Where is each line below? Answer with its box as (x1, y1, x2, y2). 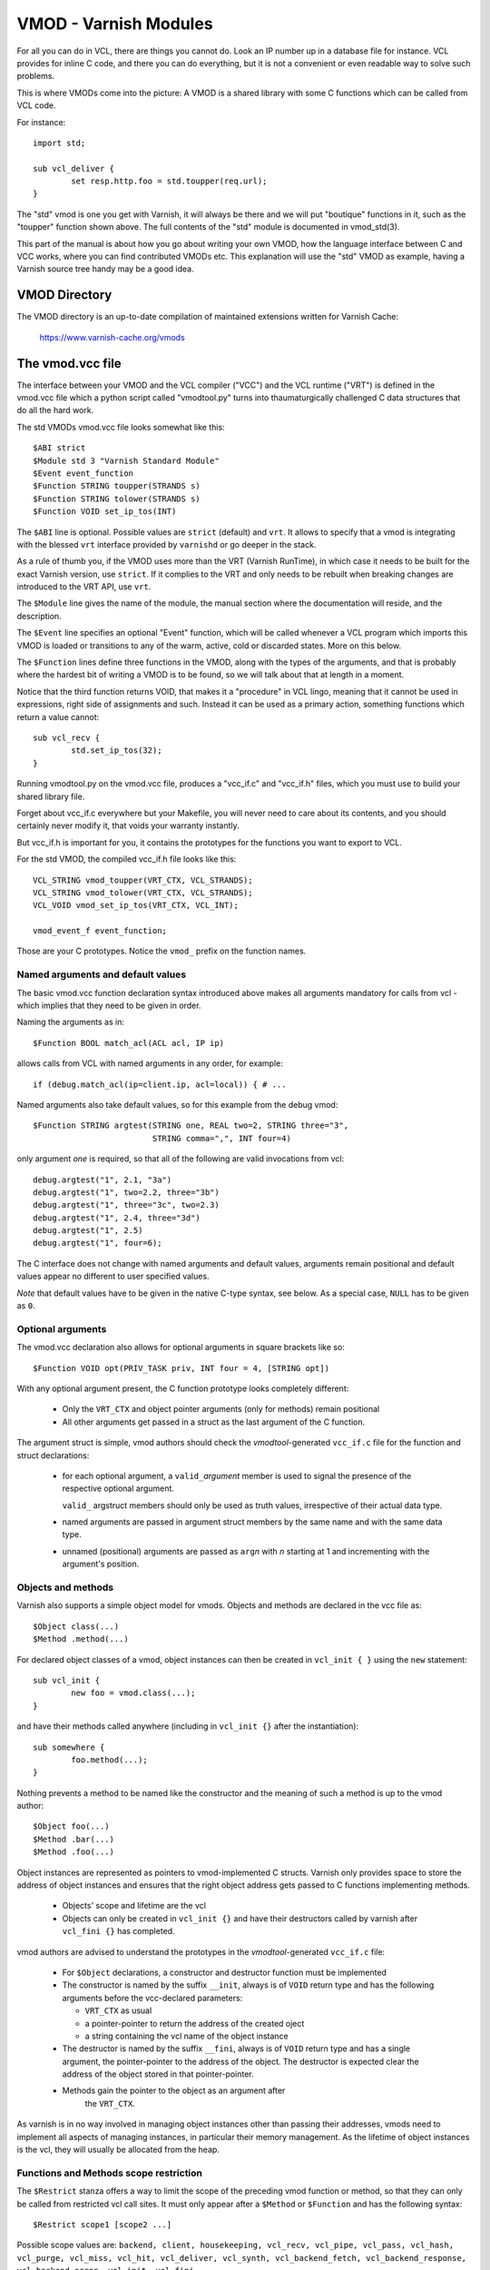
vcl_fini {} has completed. (62, 1926, 176, 1937)
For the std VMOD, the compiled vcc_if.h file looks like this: (16, 854, 237, 864)
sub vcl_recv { (33, 732, 101, 743)
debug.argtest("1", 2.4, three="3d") (33, 1212, 201, 1223)
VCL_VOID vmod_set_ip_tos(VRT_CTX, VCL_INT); (33, 900, 240, 911)
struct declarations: (16, 1449, 90, 1461)
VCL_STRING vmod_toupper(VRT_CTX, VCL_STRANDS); (33, 874, 253, 885)
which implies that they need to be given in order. (16, 1000, 201, 1011)
